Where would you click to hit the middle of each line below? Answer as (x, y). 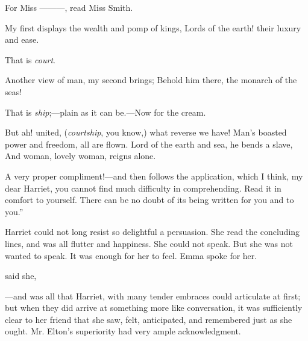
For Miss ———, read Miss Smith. (69, 7)
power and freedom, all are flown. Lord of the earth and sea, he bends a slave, (149, 144)
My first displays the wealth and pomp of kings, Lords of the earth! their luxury (153, 27)
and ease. (22, 39)
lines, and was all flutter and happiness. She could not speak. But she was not (149, 243)
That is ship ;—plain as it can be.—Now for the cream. (105, 112)
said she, (21, 276)
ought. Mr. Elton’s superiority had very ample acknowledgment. (123, 331)
